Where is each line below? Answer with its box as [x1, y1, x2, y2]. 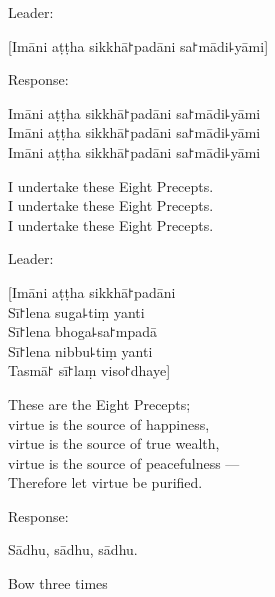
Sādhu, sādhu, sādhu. [8, 539, 138, 560]
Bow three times [8, 573, 108, 594]
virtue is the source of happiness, [8, 413, 210, 434]
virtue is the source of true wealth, [8, 433, 220, 454]
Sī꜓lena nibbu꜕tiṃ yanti [8, 340, 153, 361]
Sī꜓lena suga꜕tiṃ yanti [8, 301, 145, 322]
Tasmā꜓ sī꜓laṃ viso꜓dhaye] [8, 360, 171, 381]
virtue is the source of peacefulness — [8, 452, 240, 473]
